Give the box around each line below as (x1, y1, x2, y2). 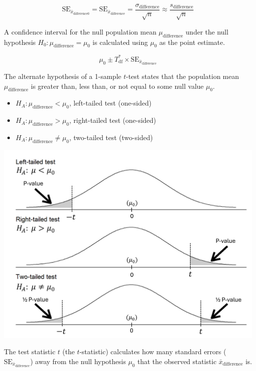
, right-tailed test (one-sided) (69, 115, 157, 125)
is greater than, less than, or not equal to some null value (31, 80, 204, 91)
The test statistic (4, 346, 56, 357)
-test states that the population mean (126, 71, 239, 81)
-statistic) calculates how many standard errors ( (79, 346, 226, 357)
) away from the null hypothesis (30, 356, 126, 366)
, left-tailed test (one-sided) (69, 98, 152, 108)
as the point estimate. (159, 37, 225, 47)
